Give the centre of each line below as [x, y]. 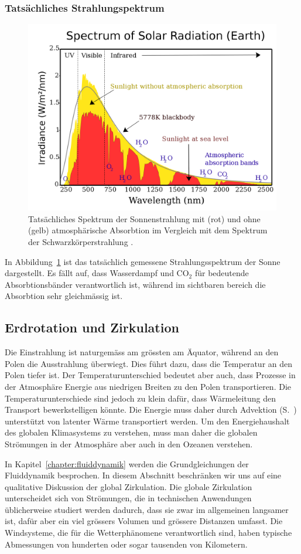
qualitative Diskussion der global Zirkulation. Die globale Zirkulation [129, 486]
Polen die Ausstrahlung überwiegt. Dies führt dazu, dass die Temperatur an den [149, 363]
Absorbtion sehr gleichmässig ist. [64, 296]
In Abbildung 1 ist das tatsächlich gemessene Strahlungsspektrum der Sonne [143, 261]
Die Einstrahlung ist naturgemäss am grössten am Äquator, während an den [142, 352]
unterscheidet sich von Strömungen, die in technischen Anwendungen [128, 498]
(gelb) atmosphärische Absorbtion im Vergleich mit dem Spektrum [148, 230]
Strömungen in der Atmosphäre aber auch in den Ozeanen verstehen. [129, 443]
